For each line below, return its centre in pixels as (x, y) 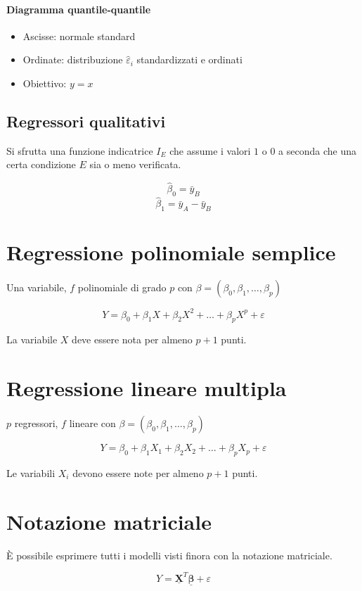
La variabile (32, 339)
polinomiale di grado (122, 287)
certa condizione (41, 164)
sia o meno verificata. (135, 164)
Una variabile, (37, 287)
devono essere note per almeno (138, 472)
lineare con (92, 423)
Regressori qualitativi (86, 121)
